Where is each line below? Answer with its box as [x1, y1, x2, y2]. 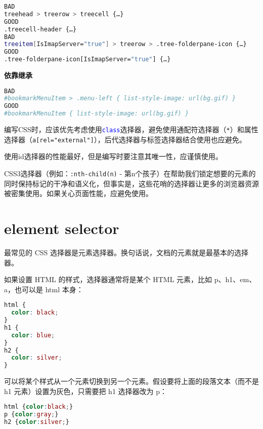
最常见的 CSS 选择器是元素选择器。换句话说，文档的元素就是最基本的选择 [4, 247, 248, 257]
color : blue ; [11, 331, 55, 339]
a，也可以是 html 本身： [4, 284, 83, 294]
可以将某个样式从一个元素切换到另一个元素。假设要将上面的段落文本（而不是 [4, 376, 259, 386]
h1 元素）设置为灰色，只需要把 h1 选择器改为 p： [4, 385, 167, 396]
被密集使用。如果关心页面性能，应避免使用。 [4, 188, 153, 199]
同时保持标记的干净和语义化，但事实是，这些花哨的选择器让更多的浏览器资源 [4, 178, 259, 188]
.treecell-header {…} [4, 25, 77, 33]
